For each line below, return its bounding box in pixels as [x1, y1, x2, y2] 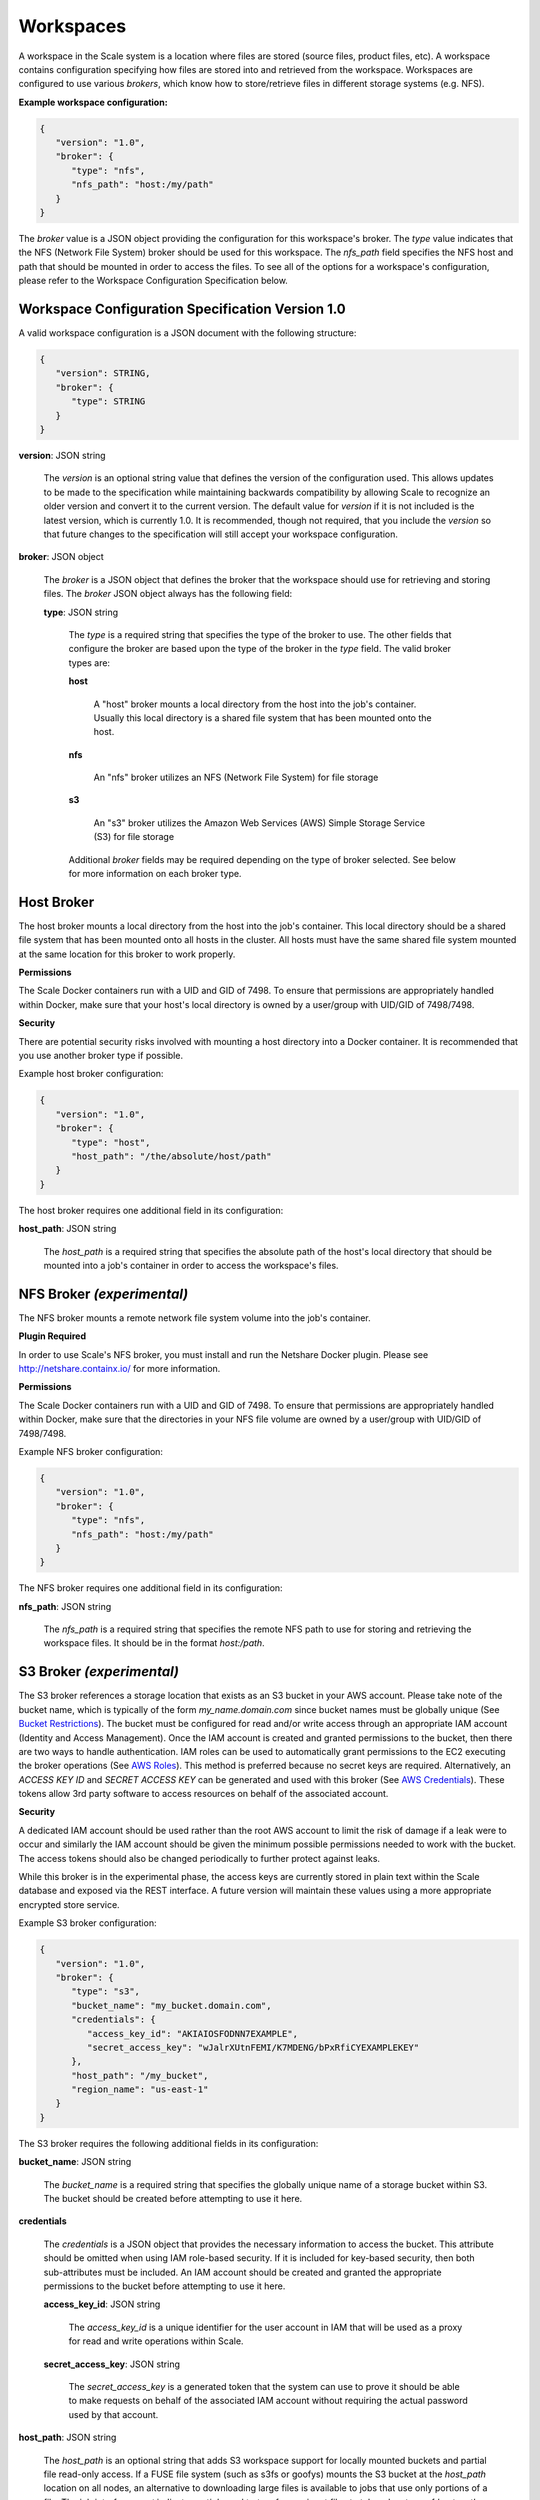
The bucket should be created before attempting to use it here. [43, 2193, 303, 2205]
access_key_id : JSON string [43, 2298, 161, 2310]
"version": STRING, [55, 368, 151, 379]
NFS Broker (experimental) [18, 1285, 189, 1302]
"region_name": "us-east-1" [71, 2084, 209, 2095]
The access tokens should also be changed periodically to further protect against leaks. [18, 1852, 380, 1864]
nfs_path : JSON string [18, 1600, 112, 1612]
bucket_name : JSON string [18, 2156, 132, 2168]
